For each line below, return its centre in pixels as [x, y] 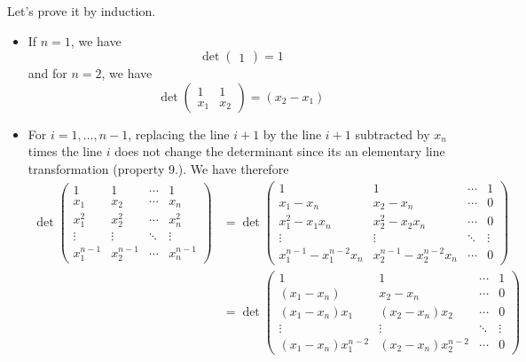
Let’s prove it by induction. [82, 11]
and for [47, 73]
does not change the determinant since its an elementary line [280, 151]
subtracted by [393, 134]
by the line [292, 134]
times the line [65, 151]
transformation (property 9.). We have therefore [158, 168]
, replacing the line [179, 134]
